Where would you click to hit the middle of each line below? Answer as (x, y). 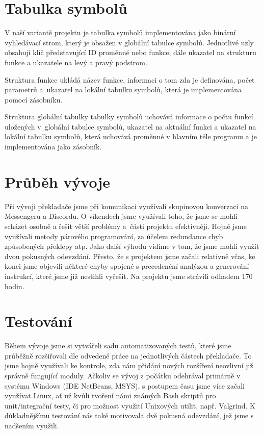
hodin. (15, 286)
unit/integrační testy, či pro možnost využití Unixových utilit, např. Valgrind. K (130, 405)
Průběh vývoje (58, 181)
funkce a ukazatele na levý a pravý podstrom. (76, 62)
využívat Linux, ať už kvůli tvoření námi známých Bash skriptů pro (110, 395)
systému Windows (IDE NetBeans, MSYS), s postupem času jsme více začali (125, 385)
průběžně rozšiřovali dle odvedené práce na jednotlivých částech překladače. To (128, 355)
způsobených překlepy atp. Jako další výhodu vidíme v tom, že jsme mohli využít (132, 246)
